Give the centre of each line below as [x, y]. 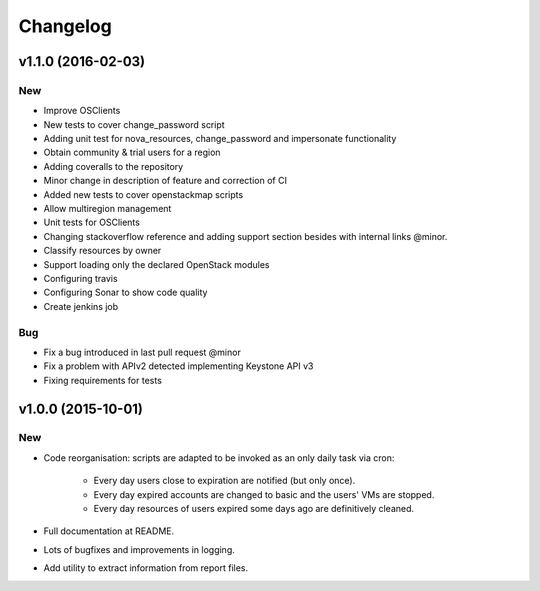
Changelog [65, 26]
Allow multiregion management [107, 209]
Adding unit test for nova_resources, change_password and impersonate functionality [220, 139]
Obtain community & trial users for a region [132, 152]
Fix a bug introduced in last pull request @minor [142, 352]
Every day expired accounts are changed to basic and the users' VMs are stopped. [264, 494]
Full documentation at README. [109, 531]
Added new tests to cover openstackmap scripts [143, 194]
